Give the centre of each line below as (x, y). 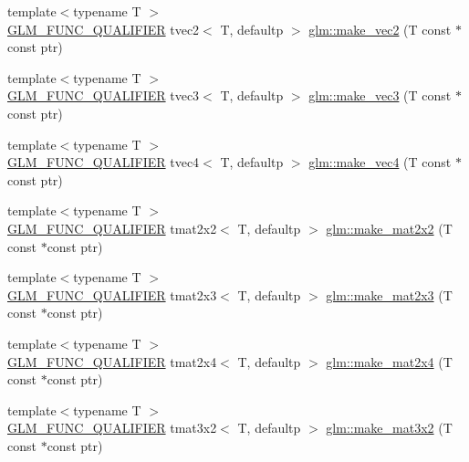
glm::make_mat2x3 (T (389, 294)
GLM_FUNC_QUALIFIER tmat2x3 (112, 294)
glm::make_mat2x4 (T (389, 361)
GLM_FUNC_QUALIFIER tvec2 (104, 29)
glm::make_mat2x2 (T (389, 228)
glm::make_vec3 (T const (380, 95)
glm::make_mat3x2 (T (389, 428)
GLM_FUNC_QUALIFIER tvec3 (104, 95)
